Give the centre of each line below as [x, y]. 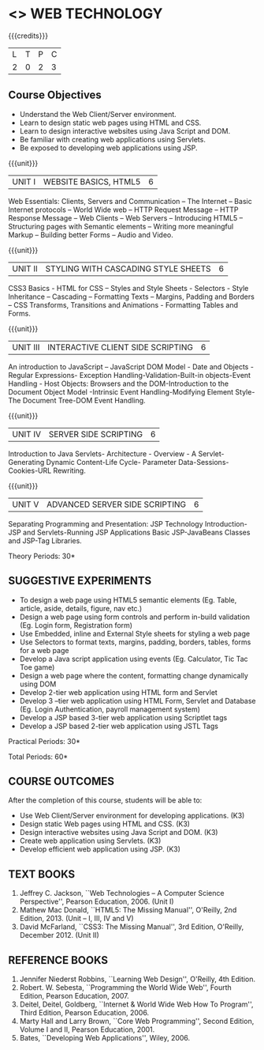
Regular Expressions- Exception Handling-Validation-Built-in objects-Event [129, 375]
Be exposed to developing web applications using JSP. [109, 148]
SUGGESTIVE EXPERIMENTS [80, 581]
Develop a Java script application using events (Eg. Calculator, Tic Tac [134, 659]
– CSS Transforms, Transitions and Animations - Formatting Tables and [123, 304]
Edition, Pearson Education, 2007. [74, 996]
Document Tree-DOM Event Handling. [84, 400]
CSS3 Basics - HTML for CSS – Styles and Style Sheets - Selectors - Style [128, 288]
